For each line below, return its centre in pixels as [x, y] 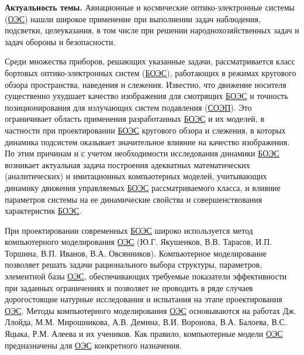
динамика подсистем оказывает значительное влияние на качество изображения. [147, 141]
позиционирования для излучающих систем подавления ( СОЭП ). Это [128, 107]
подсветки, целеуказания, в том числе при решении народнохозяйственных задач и [152, 30]
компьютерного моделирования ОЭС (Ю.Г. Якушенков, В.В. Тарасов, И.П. [139, 242]
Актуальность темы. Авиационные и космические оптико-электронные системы [150, 7]
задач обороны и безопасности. [60, 41]
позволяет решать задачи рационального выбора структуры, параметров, [134, 264]
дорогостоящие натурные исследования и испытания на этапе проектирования [144, 299]
